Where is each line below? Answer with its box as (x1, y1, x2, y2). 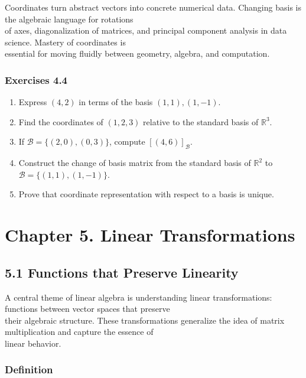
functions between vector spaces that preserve (5, 302, 170, 315)
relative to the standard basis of (143, 115, 259, 128)
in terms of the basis (79, 96, 153, 108)
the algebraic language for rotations (5, 12, 134, 25)
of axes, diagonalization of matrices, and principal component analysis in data (5, 24, 287, 37)
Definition (5, 362, 53, 377)
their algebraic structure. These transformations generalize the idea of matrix (5, 314, 285, 326)
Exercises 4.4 (5, 72, 68, 87)
